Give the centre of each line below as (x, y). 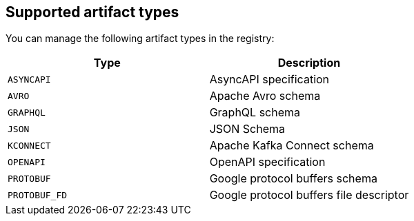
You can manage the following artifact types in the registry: (140, 39)
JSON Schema (247, 129)
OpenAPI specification (267, 162)
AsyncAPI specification (269, 80)
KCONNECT (29, 145)
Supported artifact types (92, 12)
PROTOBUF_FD (38, 195)
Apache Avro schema (265, 96)
